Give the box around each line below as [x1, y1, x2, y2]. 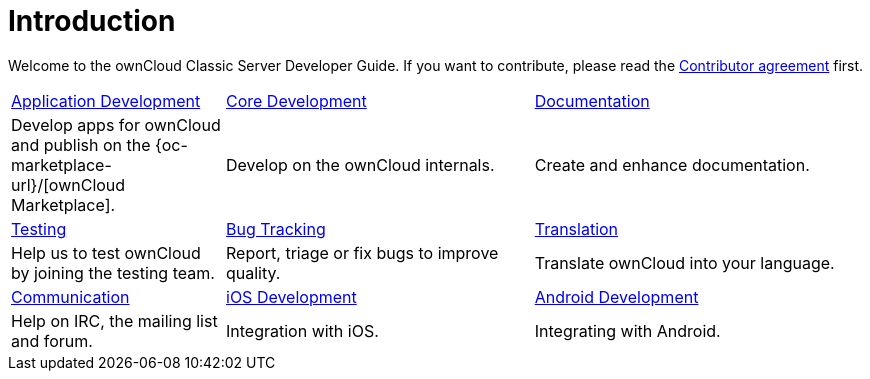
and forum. [11, 330, 93, 351]
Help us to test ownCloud [11, 242, 201, 263]
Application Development [11, 90, 201, 111]
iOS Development [226, 286, 357, 307]
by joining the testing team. [11, 262, 215, 283]
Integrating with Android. [534, 320, 721, 341]
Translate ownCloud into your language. [534, 252, 835, 273]
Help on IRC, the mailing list [11, 310, 218, 331]
